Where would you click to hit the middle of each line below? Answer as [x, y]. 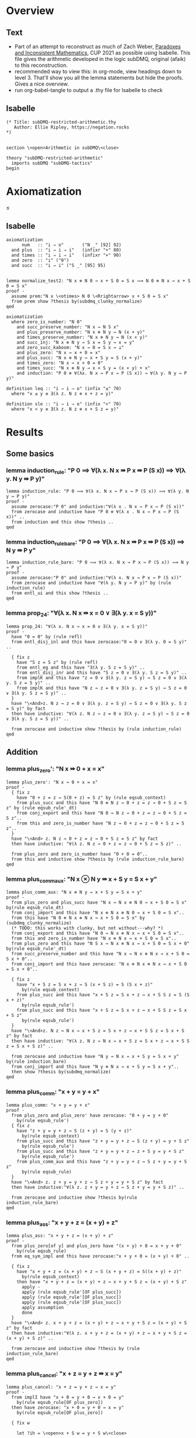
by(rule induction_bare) [36, 1062]
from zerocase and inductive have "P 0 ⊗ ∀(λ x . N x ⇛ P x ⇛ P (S [95, 511]
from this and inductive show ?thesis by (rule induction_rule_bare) [98, 859]
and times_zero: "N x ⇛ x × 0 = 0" [60, 363]
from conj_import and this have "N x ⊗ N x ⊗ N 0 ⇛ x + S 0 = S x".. [98, 913]
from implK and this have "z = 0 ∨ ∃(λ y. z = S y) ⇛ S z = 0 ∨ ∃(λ [102, 678]
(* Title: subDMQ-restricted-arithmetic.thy [61, 122]
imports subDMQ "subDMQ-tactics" [52, 163]
